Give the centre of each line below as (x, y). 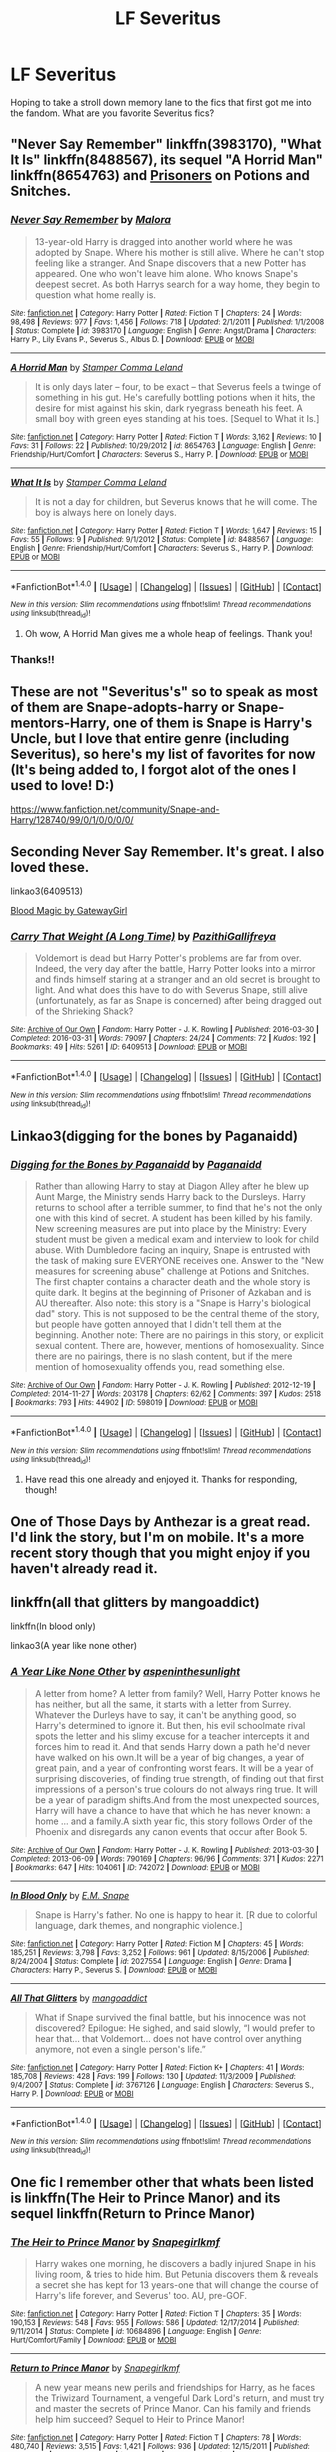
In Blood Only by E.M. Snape (70, 1895)
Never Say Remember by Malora (91, 220)
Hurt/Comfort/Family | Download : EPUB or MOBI (93, 2340)
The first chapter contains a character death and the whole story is (172, 1282)
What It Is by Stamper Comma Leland (88, 482)
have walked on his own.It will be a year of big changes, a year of (169, 1757)
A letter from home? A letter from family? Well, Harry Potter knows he (177, 1693)
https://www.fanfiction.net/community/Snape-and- (115, 809)
